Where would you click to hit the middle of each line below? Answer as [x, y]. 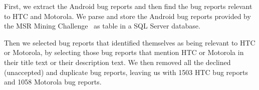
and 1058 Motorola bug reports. [53, 82]
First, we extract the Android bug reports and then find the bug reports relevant [128, 6]
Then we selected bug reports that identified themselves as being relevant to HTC [130, 42]
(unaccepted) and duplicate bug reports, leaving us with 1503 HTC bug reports [126, 72]
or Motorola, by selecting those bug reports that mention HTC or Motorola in [124, 52]
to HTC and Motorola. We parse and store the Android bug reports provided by [127, 16]
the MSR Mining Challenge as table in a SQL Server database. [102, 26]
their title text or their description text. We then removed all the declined [117, 62]
